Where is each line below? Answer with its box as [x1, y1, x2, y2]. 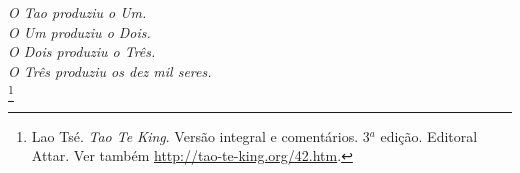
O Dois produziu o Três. [8, 41, 156, 62]
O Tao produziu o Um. [8, 2, 147, 22]
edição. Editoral [380, 125, 478, 146]
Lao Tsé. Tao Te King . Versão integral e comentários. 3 [31, 125, 370, 146]
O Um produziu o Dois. [8, 21, 151, 42]
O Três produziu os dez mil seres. [8, 60, 212, 81]
